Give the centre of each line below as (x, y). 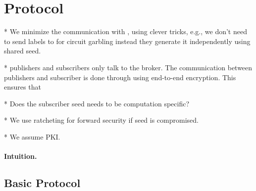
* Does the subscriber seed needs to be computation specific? (97, 103)
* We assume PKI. (32, 136)
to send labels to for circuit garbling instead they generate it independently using (127, 41)
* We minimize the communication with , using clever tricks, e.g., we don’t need (126, 31)
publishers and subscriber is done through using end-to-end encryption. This (120, 77)
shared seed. (23, 51)
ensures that (23, 87)
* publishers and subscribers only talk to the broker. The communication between (128, 67)
